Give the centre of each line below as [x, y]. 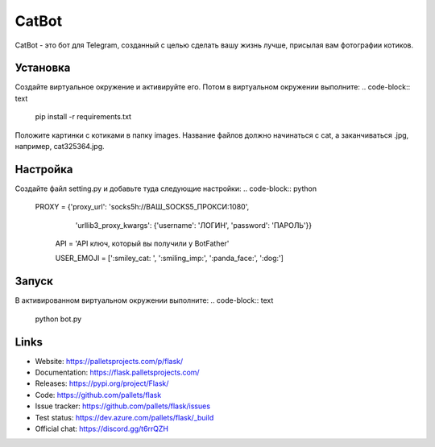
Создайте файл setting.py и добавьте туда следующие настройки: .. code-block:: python [166, 188]
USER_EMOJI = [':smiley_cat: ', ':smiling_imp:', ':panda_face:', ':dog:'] [169, 259]
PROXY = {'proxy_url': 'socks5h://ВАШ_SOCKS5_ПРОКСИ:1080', [142, 207]
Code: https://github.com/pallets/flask [98, 395]
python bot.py [58, 319]
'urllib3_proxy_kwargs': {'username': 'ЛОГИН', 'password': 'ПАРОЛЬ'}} [194, 225]
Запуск [34, 281]
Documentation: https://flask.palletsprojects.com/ [118, 372]
